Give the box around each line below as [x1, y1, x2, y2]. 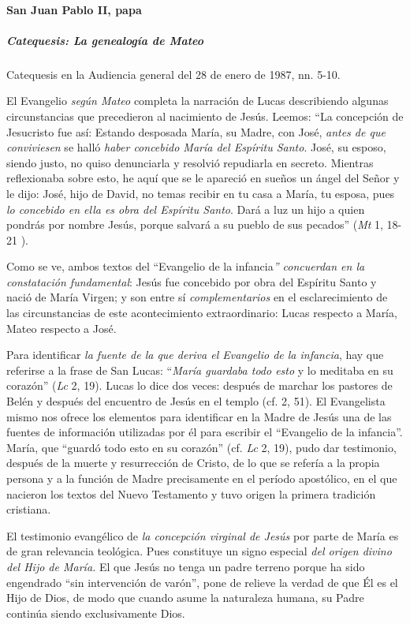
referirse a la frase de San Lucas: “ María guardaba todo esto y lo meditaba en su [6, 361, 393, 378]
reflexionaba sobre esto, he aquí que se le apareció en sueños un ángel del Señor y [6, 170, 400, 186]
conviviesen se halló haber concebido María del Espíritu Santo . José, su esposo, [6, 139, 386, 155]
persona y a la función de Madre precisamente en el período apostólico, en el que [6, 470, 397, 486]
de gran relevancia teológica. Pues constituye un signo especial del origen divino [6, 543, 392, 559]
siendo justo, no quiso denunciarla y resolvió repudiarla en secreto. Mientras [6, 154, 374, 170]
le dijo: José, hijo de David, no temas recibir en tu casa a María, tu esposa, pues [6, 185, 395, 201]
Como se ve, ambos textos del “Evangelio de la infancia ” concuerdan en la [6, 258, 365, 275]
